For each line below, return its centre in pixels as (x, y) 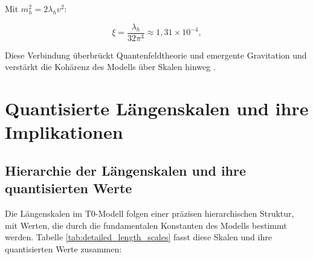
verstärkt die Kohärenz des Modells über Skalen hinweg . (110, 67)
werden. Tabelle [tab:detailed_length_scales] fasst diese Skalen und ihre (138, 237)
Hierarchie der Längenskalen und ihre (126, 170)
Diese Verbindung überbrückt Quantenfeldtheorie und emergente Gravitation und (156, 55)
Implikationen (64, 132)
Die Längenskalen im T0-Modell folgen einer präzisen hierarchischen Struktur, (150, 213)
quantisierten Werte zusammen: (63, 248)
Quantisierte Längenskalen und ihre (157, 108)
